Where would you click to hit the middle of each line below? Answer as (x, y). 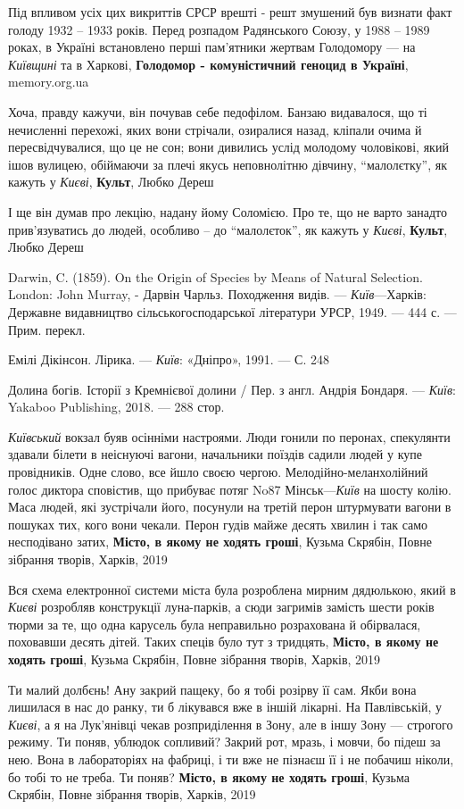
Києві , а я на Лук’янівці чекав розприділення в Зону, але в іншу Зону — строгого (231, 724)
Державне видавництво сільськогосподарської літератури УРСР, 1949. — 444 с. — (232, 311)
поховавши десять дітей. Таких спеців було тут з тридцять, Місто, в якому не (224, 642)
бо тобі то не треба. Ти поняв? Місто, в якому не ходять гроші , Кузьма (209, 776)
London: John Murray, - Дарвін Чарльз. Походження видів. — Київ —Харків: (217, 294)
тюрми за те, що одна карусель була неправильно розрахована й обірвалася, (215, 624)
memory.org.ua (49, 82)
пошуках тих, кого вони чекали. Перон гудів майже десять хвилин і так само (218, 524)
